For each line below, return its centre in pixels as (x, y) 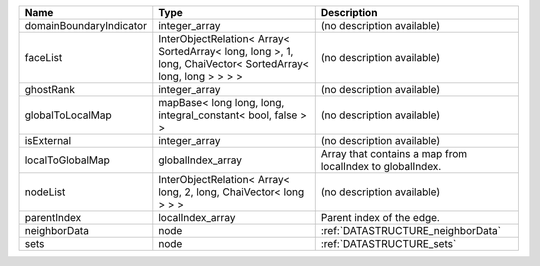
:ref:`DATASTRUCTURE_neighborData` (411, 230)
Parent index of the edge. (380, 217)
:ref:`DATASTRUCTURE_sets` (388, 243)
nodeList (45, 192)
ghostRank (49, 89)
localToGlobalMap (67, 160)
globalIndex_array (200, 160)
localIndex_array (197, 217)
